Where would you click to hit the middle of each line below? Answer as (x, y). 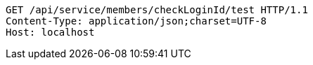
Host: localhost (50, 32)
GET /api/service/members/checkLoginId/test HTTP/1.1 (157, 10)
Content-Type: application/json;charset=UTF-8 (136, 21)
